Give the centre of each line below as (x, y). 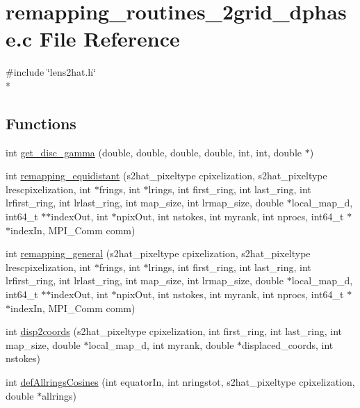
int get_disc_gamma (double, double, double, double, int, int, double (154, 152)
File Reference (109, 39)
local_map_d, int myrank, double (161, 344)
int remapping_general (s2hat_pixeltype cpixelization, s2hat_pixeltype (158, 253)
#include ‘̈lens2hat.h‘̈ (51, 72)
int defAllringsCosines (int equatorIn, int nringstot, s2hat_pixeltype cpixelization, (180, 382)
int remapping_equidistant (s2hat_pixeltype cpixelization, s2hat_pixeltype (166, 176)
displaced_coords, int (288, 344)
